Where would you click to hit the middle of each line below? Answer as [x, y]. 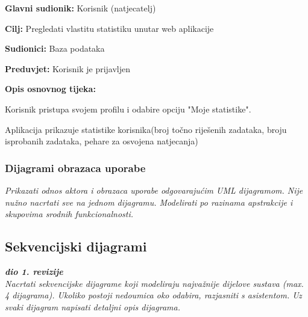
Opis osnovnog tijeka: [50, 89]
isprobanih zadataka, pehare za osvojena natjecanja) [102, 141]
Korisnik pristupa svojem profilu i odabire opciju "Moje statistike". [128, 109]
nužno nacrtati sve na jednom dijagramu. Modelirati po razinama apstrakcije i [149, 202]
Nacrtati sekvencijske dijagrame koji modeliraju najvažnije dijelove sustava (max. [154, 283]
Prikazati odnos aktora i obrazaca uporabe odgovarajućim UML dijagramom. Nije [154, 190]
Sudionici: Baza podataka [55, 48]
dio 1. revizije [34, 271]
